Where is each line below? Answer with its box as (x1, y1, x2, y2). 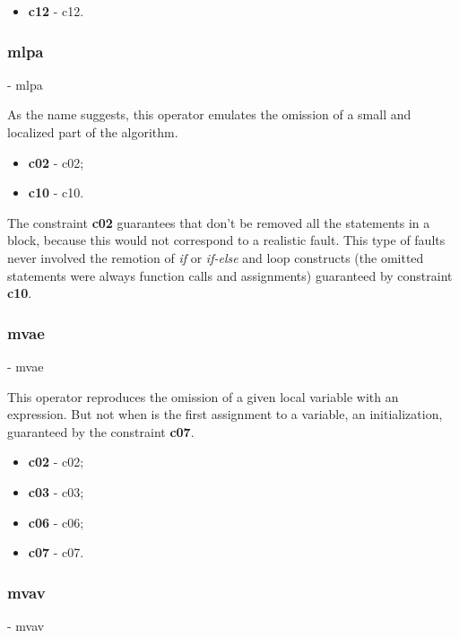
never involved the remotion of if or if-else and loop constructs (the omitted (7, 248, 424, 267)
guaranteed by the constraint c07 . (7, 422, 195, 441)
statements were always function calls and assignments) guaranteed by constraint (7, 266, 453, 284)
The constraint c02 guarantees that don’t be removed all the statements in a (7, 213, 430, 232)
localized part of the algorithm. (7, 123, 178, 141)
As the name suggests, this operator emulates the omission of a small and (7, 105, 411, 124)
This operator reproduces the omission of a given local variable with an (7, 387, 399, 406)
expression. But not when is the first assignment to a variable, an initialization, (7, 405, 443, 424)
